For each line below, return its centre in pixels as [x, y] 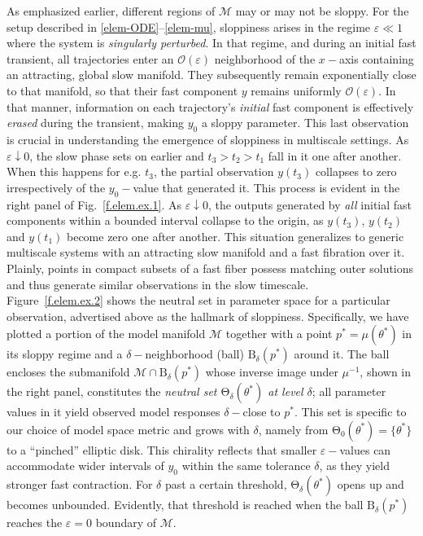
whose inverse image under [272, 372]
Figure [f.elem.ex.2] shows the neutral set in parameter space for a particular [198, 300]
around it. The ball [342, 354]
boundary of [126, 523]
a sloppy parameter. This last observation [305, 123]
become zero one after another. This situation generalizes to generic [235, 236]
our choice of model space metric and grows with [128, 429]
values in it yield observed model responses [113, 412]
